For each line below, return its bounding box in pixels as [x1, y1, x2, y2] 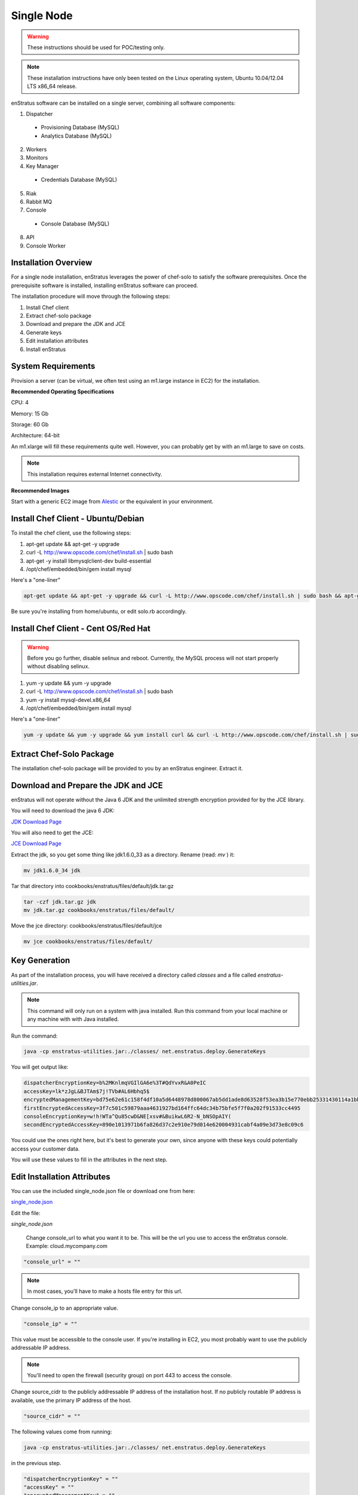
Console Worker [26, 242, 66, 249]
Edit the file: [11, 1209, 41, 1216]
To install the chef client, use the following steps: [11, 529, 131, 536]
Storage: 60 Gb [11, 421, 49, 428]
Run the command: [11, 1032, 58, 1039]
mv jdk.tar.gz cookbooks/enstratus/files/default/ [23, 907, 175, 914]
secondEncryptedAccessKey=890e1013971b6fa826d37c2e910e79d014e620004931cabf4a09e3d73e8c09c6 [23, 1121, 304, 1128]
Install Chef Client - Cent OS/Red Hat [11, 624, 151, 634]
